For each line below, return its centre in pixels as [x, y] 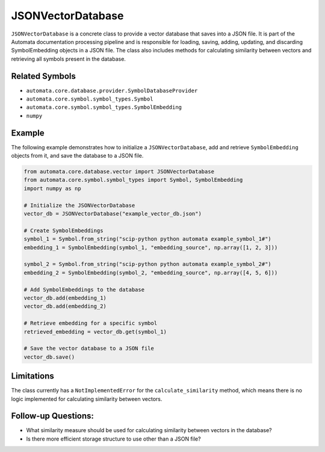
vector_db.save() [49, 357]
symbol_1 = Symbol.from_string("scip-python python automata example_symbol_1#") [148, 239]
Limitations [32, 376]
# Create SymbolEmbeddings [63, 231]
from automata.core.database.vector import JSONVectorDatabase [119, 172]
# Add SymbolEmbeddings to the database [84, 289]
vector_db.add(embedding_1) [65, 298]
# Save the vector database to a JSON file [89, 348]
